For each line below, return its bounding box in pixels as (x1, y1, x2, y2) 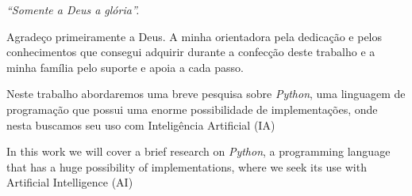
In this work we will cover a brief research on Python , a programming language (6, 143, 391, 160)
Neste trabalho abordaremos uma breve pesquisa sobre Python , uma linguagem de (6, 85, 406, 102)
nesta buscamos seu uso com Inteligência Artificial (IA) (6, 116, 275, 133)
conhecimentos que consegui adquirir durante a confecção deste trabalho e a (6, 43, 375, 60)
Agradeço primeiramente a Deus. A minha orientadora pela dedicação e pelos (6, 28, 383, 44)
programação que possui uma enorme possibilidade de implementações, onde (6, 100, 378, 117)
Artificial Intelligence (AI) (6, 174, 133, 190)
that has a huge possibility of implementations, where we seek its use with (6, 158, 367, 175)
